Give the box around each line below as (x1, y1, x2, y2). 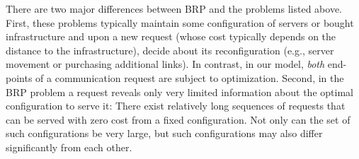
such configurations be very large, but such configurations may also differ (6, 126, 323, 141)
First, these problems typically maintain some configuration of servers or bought (6, 15, 354, 30)
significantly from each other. (6, 139, 132, 154)
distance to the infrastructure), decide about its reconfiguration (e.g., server (6, 42, 334, 57)
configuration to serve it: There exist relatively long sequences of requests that (6, 98, 346, 113)
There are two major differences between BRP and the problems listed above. (6, 1, 343, 16)
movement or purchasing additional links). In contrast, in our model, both (6, 57, 325, 71)
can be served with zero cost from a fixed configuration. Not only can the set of (6, 112, 351, 126)
